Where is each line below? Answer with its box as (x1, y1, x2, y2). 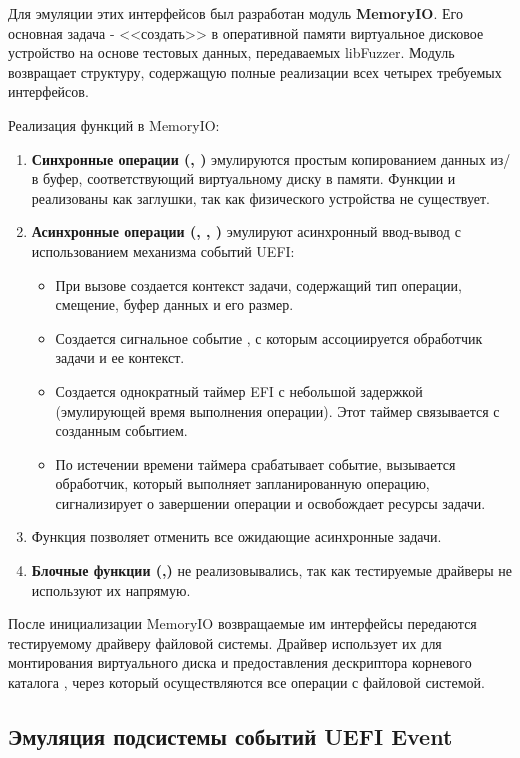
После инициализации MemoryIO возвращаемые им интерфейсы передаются (8, 613, 477, 634)
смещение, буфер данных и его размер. (55, 294, 294, 315)
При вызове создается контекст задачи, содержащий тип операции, (55, 274, 462, 295)
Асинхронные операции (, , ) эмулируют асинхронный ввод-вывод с (31, 221, 461, 242)
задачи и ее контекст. (55, 347, 185, 368)
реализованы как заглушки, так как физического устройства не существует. (31, 187, 490, 208)
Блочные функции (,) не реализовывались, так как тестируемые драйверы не (31, 560, 513, 581)
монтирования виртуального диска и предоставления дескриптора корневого (8, 652, 472, 673)
